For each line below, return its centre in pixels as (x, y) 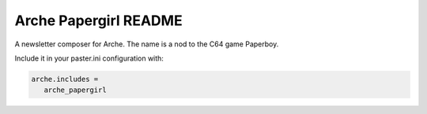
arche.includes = (65, 79)
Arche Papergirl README (98, 20)
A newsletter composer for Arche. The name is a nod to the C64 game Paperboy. (147, 44)
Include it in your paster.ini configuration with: (89, 58)
